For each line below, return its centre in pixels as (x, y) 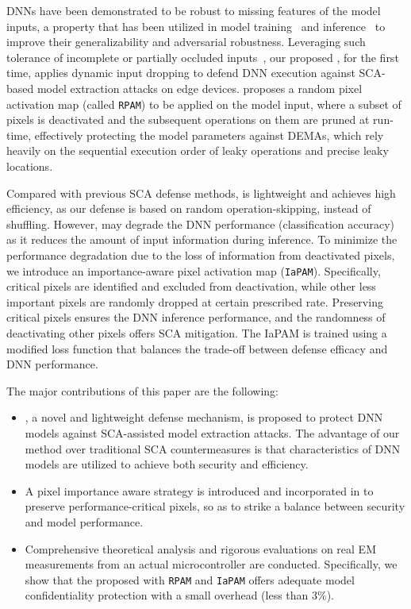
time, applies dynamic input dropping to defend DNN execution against (181, 73)
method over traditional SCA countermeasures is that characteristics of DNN (213, 448)
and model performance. (84, 521)
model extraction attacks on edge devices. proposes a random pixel (200, 88)
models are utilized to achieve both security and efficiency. (167, 464)
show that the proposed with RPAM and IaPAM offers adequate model (190, 579)
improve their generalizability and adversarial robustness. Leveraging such (186, 42)
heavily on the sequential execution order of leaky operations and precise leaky (198, 150)
